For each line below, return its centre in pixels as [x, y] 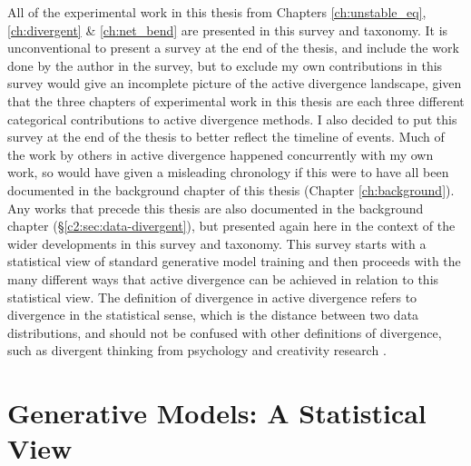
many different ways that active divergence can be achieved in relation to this [223, 278]
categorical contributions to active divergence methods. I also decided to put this [232, 119]
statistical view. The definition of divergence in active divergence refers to [212, 297]
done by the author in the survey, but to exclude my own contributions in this [225, 65]
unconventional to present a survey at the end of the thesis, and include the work [233, 48]
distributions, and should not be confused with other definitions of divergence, [225, 332]
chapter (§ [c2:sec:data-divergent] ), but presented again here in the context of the [231, 226]
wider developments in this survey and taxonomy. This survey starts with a [217, 243]
